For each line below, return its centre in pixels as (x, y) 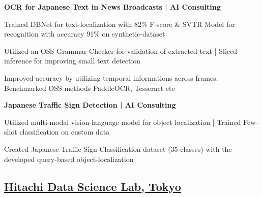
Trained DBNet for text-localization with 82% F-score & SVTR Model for (120, 24)
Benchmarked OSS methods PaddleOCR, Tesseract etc (90, 88)
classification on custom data (65, 132)
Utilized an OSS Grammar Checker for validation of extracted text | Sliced (121, 51)
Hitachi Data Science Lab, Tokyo (93, 186)
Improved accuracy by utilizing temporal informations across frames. (111, 77)
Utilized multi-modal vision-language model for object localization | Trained (123, 122)
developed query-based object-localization (69, 159)
